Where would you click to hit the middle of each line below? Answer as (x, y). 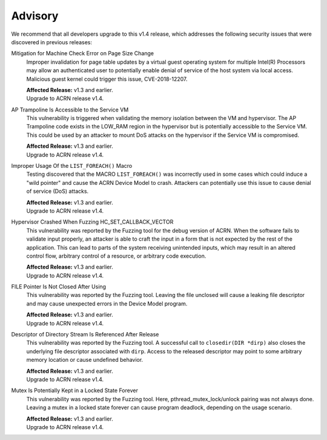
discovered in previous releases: (52, 42)
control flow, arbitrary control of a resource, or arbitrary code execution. (116, 256)
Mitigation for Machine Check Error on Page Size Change (83, 53)
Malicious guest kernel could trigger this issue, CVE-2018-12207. (107, 79)
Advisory (35, 16)
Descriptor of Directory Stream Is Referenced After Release (85, 335)
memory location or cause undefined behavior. (85, 360)
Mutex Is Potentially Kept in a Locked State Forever (75, 390)
